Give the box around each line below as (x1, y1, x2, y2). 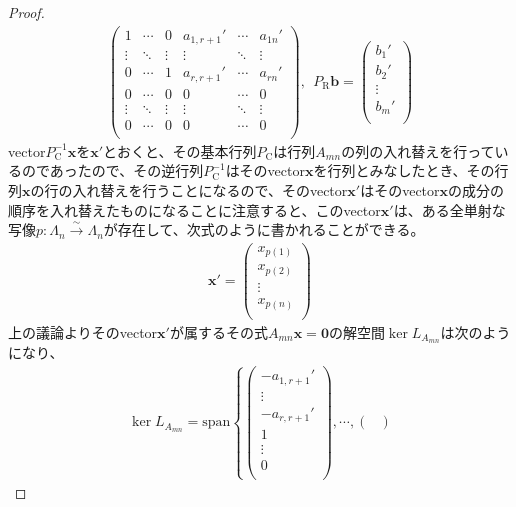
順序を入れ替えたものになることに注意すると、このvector (8, 199, 381, 220)
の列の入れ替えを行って (341, 140, 495, 161)
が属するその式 (169, 321, 268, 342)
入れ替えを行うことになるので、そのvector (72, 180, 348, 200)
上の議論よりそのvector (8, 321, 158, 342)
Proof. (8, 2, 45, 22)
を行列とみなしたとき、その (313, 160, 495, 181)
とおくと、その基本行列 (103, 140, 257, 161)
